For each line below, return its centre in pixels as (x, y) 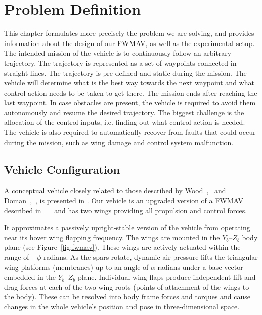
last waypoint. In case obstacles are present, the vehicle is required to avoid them (130, 102)
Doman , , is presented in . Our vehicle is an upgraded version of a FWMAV (124, 200)
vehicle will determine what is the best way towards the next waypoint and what (129, 83)
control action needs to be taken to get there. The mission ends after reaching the (131, 92)
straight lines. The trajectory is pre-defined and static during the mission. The (125, 73)
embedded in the (30, 277)
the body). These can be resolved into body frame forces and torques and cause (127, 297)
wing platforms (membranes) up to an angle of (76, 267)
